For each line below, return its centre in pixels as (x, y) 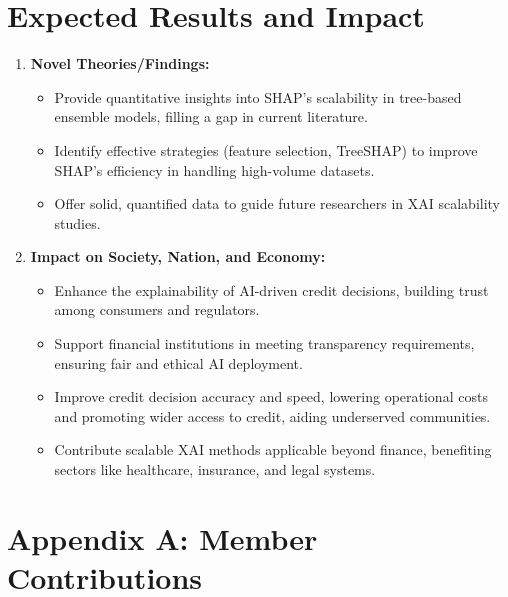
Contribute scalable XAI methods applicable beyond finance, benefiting (273, 449)
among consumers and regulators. (157, 309)
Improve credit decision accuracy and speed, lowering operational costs (271, 396)
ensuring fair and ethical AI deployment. (178, 362)
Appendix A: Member (162, 537)
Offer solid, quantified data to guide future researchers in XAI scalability (277, 203)
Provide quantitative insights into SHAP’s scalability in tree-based (258, 96)
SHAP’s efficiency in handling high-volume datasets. (214, 169)
